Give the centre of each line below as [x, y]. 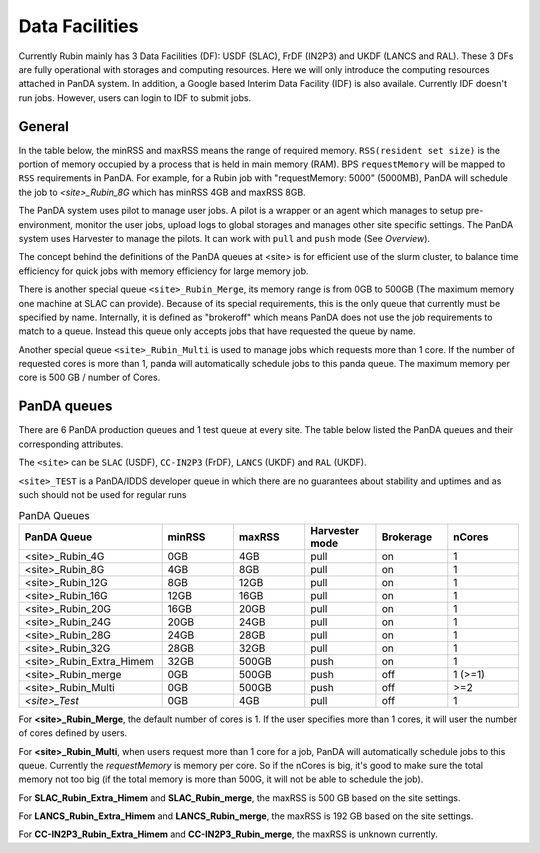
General [44, 126]
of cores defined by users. [73, 733]
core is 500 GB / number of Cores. [89, 377]
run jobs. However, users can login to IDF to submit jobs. [135, 97]
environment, [46, 224]
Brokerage [407, 537]
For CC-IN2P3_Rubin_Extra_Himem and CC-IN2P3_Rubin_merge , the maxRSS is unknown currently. [228, 834]
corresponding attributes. [71, 444]
